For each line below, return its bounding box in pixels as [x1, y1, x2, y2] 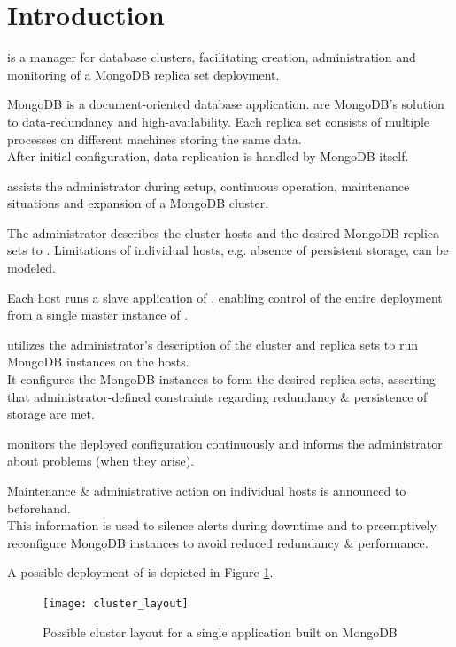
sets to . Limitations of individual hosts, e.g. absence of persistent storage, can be [7, 241, 449, 259]
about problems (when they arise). [7, 451, 195, 470]
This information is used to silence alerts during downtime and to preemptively [7, 516, 437, 535]
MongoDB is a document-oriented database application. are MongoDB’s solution [7, 95, 444, 113]
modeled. [7, 258, 56, 277]
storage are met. [7, 404, 95, 423]
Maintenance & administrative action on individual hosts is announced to [7, 481, 406, 499]
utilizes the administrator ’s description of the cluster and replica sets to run [7, 335, 418, 353]
